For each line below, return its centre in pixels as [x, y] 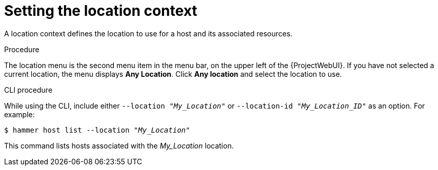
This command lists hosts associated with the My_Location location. [119, 145]
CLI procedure [28, 90]
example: [19, 114]
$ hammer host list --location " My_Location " [97, 130]
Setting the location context [101, 11]
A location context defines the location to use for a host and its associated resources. [148, 33]
